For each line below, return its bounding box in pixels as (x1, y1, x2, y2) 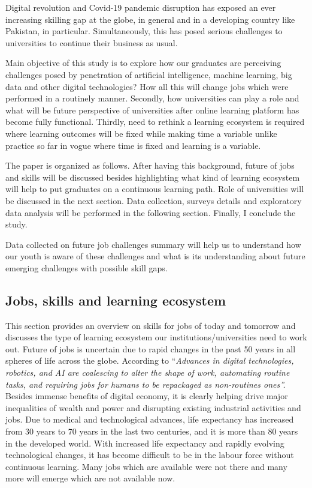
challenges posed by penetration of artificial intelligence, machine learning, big (5, 68, 292, 80)
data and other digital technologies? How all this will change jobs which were (5, 80, 289, 92)
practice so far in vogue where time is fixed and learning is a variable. (5, 139, 261, 151)
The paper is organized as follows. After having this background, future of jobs (5, 159, 295, 172)
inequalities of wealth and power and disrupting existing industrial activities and (5, 401, 301, 414)
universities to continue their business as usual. (5, 36, 178, 49)
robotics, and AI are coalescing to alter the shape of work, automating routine (5, 366, 290, 379)
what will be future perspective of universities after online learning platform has (5, 103, 299, 116)
